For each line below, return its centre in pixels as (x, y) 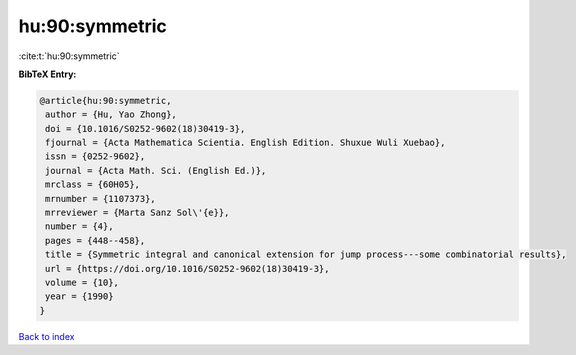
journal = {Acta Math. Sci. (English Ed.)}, (156, 170)
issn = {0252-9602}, (95, 156)
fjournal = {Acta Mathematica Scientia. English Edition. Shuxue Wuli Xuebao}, (245, 143)
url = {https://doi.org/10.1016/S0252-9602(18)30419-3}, (187, 268)
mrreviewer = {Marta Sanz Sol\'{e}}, (137, 213)
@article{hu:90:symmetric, (105, 100)
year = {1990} (79, 296)
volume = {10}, (82, 282)
